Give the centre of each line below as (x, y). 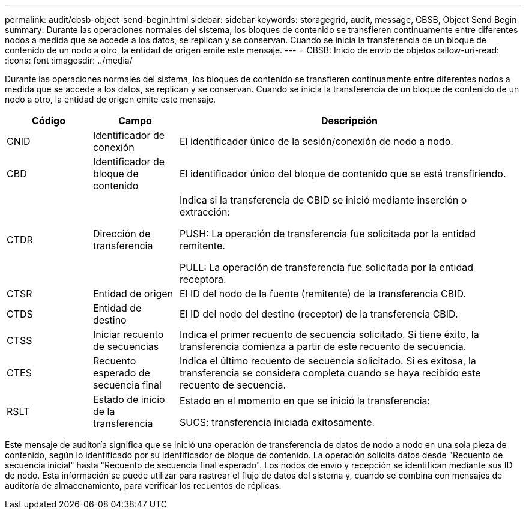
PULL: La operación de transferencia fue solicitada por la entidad (326, 267)
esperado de (121, 373)
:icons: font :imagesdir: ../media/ (69, 60)
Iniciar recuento (128, 334)
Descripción (349, 121)
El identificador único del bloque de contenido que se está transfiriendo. (343, 174)
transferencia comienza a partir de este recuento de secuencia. (323, 346)
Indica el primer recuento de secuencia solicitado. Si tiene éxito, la (329, 334)
